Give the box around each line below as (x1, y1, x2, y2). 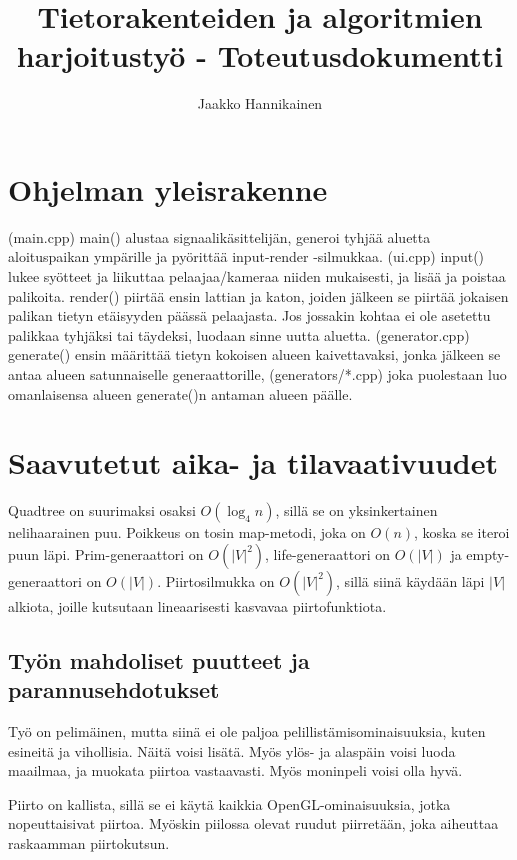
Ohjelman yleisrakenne (8, 168, 328, 209)
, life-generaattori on (265, 543, 390, 564)
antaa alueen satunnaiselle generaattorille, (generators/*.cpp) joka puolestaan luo (8, 364, 507, 384)
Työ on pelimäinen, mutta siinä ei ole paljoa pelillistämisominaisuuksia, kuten (8, 721, 486, 742)
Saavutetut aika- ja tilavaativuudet (8, 442, 499, 483)
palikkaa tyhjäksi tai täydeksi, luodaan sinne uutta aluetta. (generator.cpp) (8, 324, 470, 345)
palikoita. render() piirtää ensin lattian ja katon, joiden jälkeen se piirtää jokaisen (8, 285, 509, 306)
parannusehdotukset (8, 674, 220, 705)
